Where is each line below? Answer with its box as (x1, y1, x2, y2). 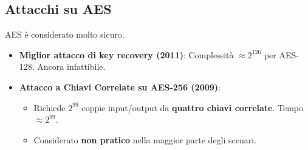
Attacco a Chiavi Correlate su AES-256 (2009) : (19, 80, 221, 93)
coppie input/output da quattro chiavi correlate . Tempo (81, 101, 304, 114)
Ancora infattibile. (37, 60, 106, 73)
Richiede (33, 101, 66, 114)
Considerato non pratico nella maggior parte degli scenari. (33, 133, 256, 146)
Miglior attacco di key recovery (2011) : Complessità (19, 48, 234, 61)
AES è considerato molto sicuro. (5, 28, 125, 41)
